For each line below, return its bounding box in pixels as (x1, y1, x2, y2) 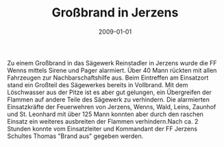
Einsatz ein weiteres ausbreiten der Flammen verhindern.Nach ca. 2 (7, 117, 199, 125)
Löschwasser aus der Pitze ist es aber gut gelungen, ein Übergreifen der (7, 88, 212, 96)
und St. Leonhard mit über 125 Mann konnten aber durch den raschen (7, 110, 204, 118)
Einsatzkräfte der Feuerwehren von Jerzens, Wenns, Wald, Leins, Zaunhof (7, 102, 216, 111)
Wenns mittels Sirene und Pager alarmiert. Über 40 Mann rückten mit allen (7, 66, 217, 74)
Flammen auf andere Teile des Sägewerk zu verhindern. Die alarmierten (7, 95, 210, 104)
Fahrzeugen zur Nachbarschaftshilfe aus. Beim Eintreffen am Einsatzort (7, 73, 209, 82)
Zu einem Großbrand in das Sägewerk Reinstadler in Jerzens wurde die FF (7, 58, 217, 67)
